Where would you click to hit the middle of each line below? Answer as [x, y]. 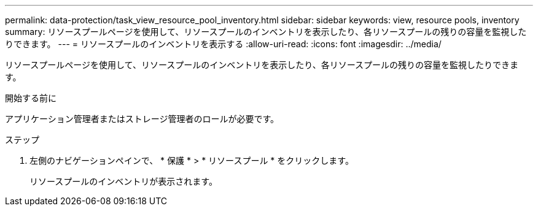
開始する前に [31, 98]
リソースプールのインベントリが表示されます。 [123, 181]
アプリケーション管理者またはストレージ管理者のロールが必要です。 [142, 119]
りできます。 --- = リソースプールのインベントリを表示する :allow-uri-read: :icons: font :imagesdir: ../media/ [223, 44]
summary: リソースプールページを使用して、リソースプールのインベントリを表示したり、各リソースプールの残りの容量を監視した [266, 32]
